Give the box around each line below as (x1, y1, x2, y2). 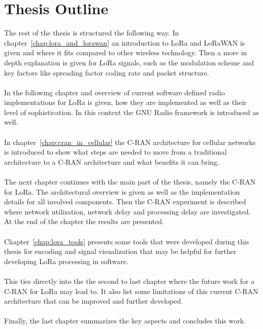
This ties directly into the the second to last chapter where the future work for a (4, 275, 255, 286)
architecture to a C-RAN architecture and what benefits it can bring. (4, 156, 219, 167)
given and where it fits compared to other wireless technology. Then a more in (4, 47, 247, 58)
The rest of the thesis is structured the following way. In (4, 27, 179, 38)
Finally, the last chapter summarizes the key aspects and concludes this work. (4, 315, 246, 326)
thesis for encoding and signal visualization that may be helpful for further (4, 246, 237, 257)
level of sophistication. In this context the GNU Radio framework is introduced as (4, 106, 259, 117)
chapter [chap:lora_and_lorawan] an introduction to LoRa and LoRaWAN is (4, 37, 245, 48)
